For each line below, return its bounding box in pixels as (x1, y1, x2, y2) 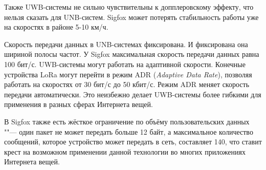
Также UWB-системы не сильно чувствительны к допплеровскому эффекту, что (4, 2, 254, 12)
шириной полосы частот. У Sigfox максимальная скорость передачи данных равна (4, 49, 259, 59)
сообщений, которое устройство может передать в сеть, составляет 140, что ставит (4, 136, 262, 147)
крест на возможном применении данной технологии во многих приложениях (4, 146, 246, 157)
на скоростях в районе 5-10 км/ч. (4, 22, 108, 32)
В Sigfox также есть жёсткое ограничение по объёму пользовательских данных (4, 116, 250, 126)
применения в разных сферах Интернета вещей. (4, 99, 153, 110)
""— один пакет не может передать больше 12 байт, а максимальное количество (4, 126, 253, 137)
